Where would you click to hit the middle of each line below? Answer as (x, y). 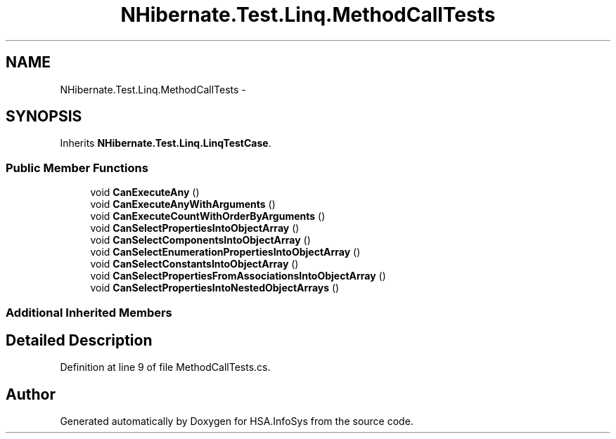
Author (31, 394)
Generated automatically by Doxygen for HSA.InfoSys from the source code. (237, 421)
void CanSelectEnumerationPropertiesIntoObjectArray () (225, 252)
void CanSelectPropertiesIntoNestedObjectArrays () (215, 288)
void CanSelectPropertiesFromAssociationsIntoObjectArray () (238, 276)
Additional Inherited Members (89, 312)
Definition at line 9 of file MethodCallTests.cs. (165, 367)
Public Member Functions (77, 168)
